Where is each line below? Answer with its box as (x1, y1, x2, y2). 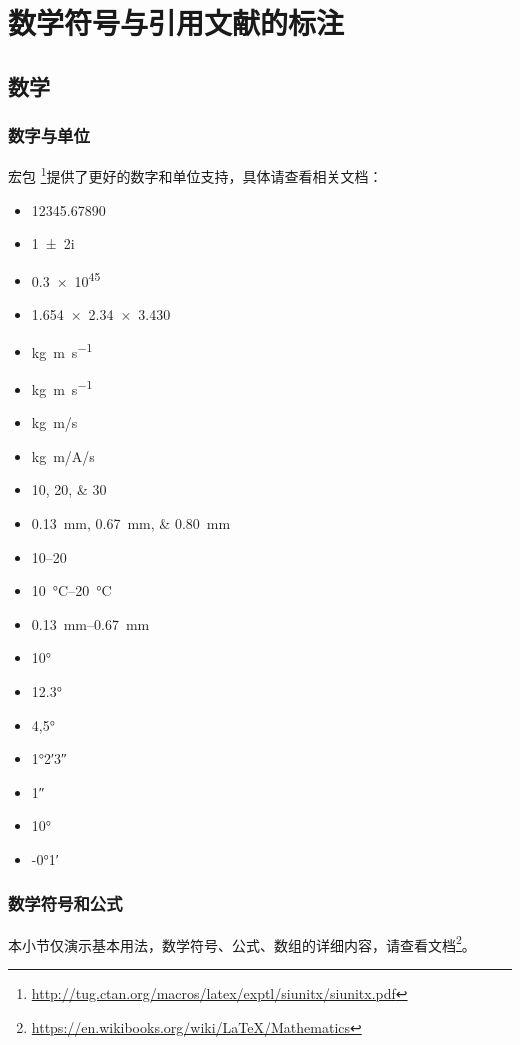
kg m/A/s (31, 445, 95, 466)
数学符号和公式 (8, 891, 123, 916)
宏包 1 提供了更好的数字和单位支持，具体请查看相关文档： (8, 163, 383, 187)
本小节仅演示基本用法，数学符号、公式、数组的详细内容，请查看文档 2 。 (8, 931, 476, 955)
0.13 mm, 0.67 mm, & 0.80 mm (31, 512, 231, 533)
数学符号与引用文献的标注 (8, 2, 345, 43)
